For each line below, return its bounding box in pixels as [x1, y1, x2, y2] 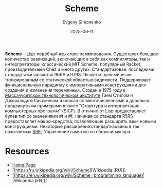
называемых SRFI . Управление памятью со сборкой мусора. [5, 128, 132, 134]
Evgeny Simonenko [62, 19, 101, 25]
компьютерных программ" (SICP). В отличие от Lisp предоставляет [5, 108, 146, 114]
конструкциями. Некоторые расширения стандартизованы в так [5, 123, 140, 129]
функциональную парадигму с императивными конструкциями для [5, 82, 146, 88]
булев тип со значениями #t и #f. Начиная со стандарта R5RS [5, 113, 133, 119]
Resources [5, 146, 50, 157]
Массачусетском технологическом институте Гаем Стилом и [5, 92, 133, 98]
